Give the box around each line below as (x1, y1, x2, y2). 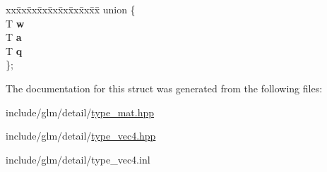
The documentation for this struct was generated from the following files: (6, 80, 323, 95)
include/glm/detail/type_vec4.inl (6, 152, 150, 166)
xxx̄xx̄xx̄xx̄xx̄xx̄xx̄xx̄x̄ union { (6, 2, 136, 16)
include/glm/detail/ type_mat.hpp (6, 104, 155, 119)
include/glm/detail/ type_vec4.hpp (6, 128, 156, 143)
